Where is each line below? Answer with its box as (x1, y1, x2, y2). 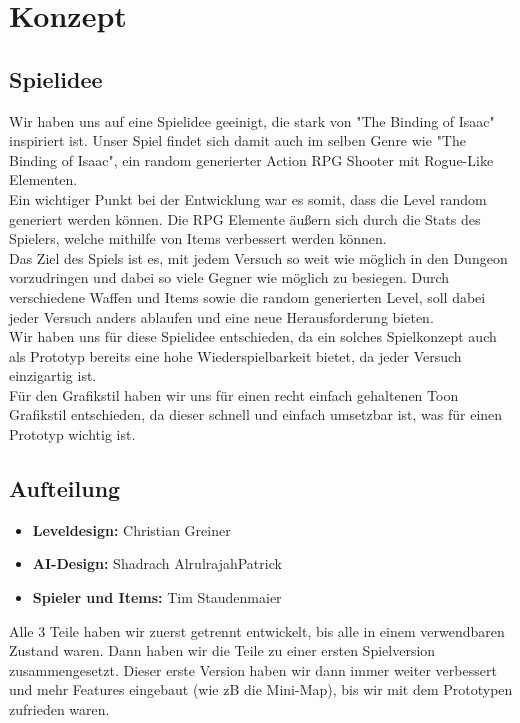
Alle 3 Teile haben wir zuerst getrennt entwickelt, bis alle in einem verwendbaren (9, 620, 505, 641)
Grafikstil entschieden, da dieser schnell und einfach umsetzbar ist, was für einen (9, 404, 503, 425)
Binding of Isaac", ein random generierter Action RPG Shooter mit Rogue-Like (9, 149, 494, 170)
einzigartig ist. (9, 365, 97, 386)
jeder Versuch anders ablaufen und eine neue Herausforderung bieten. (9, 306, 434, 327)
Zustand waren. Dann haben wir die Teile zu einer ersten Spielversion (9, 640, 436, 661)
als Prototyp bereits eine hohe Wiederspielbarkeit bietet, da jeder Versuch (9, 345, 462, 366)
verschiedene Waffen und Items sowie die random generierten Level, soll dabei (9, 286, 486, 307)
